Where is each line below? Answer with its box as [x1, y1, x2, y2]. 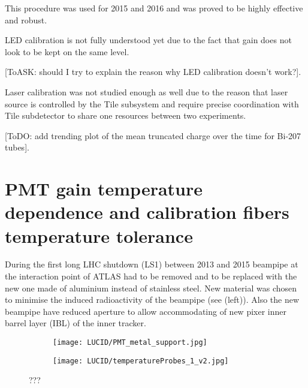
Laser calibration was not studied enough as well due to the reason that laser [5, 85, 288, 98]
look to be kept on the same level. [5, 45, 129, 58]
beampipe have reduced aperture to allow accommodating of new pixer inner [5, 305, 286, 317]
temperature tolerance [5, 223, 193, 248]
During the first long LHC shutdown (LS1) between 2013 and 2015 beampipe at [5, 258, 298, 270]
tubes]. [5, 141, 29, 154]
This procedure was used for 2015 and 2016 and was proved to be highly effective [5, 2, 303, 14]
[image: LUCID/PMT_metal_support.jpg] [53, 338, 207, 347]
